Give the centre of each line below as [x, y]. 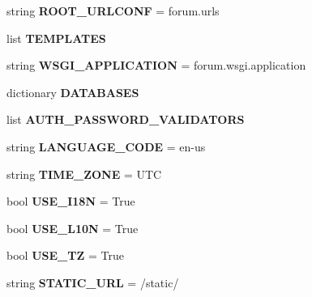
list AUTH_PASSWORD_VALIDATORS [126, 119]
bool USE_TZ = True [65, 255]
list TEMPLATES [56, 38]
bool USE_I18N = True [71, 201]
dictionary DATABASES [73, 92]
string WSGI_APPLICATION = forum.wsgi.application [156, 65]
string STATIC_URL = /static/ [93, 282]
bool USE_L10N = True [73, 228]
